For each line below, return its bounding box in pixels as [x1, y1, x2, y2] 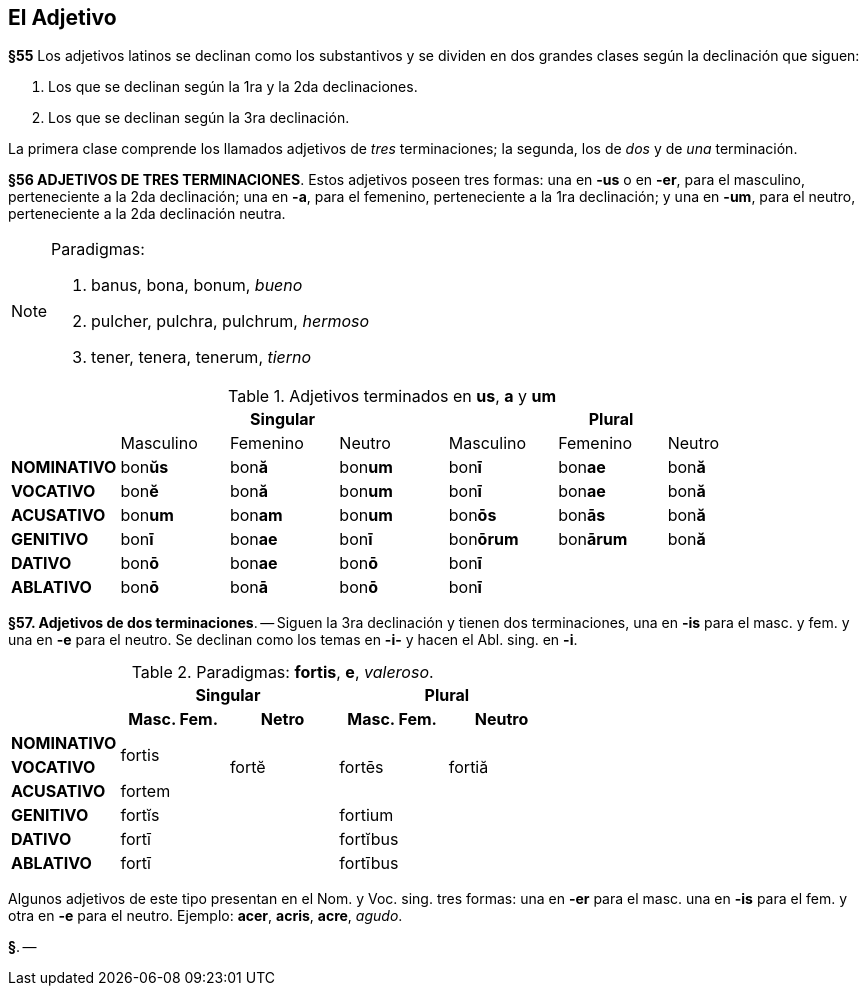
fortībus [339, 853, 399, 874]
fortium [339, 805, 394, 826]
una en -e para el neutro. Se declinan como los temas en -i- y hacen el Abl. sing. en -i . [8, 631, 578, 649]
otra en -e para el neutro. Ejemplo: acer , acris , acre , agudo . [8, 907, 403, 925]
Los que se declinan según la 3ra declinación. [48, 109, 350, 127]
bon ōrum [448, 529, 519, 550]
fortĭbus [339, 829, 399, 850]
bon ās [558, 505, 606, 526]
